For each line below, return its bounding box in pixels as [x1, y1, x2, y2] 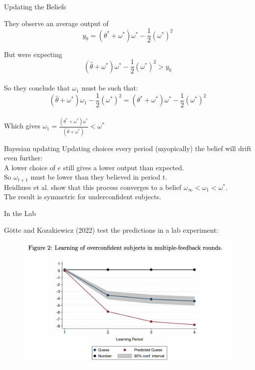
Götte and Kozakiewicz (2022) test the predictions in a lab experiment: [4, 224, 219, 235]
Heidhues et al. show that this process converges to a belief [4, 182, 181, 192]
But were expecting [4, 49, 62, 59]
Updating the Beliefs [4, 1, 66, 11]
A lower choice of [4, 162, 56, 172]
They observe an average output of [4, 18, 109, 28]
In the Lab [4, 208, 36, 218]
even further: [4, 153, 43, 163]
